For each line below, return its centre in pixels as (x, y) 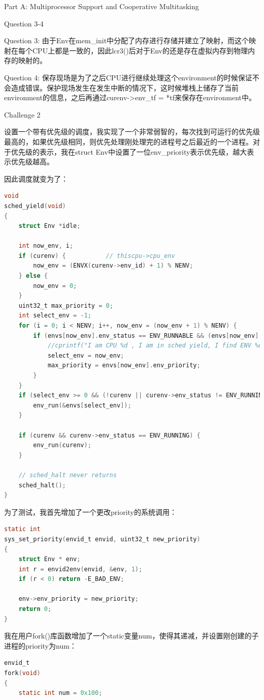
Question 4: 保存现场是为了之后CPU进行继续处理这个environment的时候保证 (128, 77)
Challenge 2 (22, 114)
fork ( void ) (22, 673)
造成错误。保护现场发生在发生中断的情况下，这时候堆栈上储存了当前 (125, 87)
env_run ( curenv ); (62, 445)
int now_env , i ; (46, 246)
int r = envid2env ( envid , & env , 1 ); (80, 569)
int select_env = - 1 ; (55, 316)
